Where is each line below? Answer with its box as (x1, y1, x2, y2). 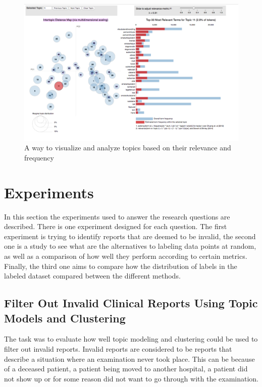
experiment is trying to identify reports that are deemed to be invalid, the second (4, 231, 256, 241)
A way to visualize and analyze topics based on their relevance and (24, 142, 231, 153)
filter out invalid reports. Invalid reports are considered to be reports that (4, 344, 232, 354)
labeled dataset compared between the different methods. (4, 270, 181, 281)
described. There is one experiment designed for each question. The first (4, 221, 227, 232)
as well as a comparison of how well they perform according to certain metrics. (4, 251, 247, 261)
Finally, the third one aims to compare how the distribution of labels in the (4, 260, 237, 271)
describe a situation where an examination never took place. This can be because (4, 353, 255, 364)
